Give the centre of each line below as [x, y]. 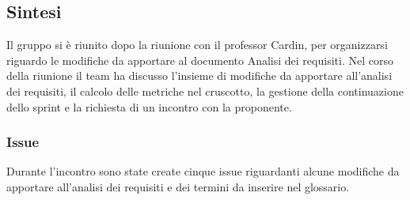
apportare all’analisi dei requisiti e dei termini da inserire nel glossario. [178, 186]
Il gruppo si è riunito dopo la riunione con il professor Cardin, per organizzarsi [197, 45]
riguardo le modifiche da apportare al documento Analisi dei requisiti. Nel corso [200, 60]
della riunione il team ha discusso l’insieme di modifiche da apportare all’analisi [199, 75]
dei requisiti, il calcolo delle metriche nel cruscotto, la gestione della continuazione [205, 91]
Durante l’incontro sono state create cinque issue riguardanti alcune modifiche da [203, 171]
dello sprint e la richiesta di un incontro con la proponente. [149, 106]
